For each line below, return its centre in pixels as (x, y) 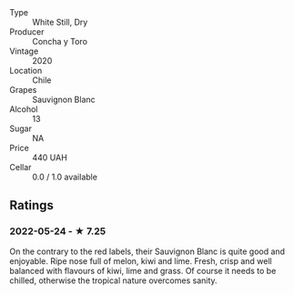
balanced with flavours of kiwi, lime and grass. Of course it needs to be (143, 270)
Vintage (24, 51)
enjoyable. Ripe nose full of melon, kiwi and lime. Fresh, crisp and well (141, 260)
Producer (27, 32)
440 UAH (50, 158)
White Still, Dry (60, 22)
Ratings (32, 205)
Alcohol (24, 109)
